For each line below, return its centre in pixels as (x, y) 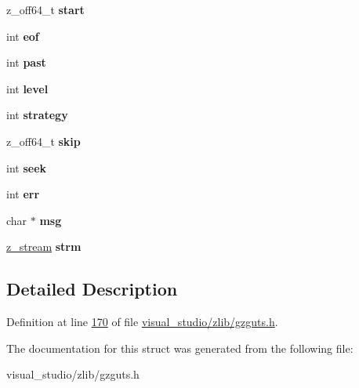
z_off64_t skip (44, 141)
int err (23, 194)
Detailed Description (92, 289)
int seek (27, 167)
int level (27, 88)
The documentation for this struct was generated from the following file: (180, 348)
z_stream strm (44, 247)
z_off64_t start (45, 9)
